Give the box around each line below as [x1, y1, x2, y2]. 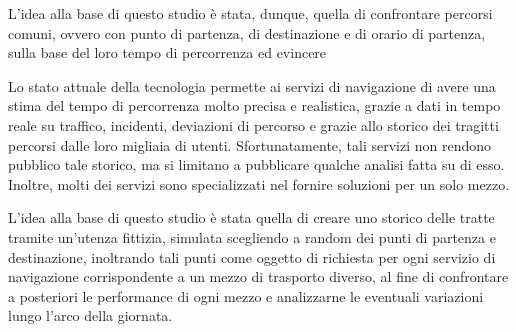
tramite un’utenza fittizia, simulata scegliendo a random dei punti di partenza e [8, 226, 496, 247]
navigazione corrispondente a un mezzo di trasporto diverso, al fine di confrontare [8, 266, 509, 287]
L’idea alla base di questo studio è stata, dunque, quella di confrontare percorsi [8, 3, 493, 23]
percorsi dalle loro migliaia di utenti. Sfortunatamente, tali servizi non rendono [8, 134, 492, 155]
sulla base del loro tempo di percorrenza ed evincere [8, 42, 327, 63]
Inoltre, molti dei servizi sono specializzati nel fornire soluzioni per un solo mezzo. [8, 173, 510, 194]
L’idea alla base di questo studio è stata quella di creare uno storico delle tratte [8, 207, 495, 228]
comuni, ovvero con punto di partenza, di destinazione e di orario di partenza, [8, 22, 486, 43]
